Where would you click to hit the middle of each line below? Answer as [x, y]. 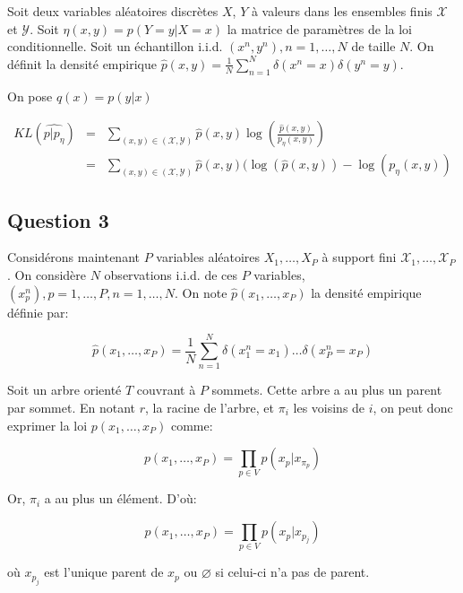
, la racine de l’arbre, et [210, 407]
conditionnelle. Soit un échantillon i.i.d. [115, 46]
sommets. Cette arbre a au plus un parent [327, 390]
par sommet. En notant [72, 407]
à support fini [359, 257]
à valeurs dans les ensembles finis [342, 11]
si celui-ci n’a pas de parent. [292, 572]
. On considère [47, 275]
